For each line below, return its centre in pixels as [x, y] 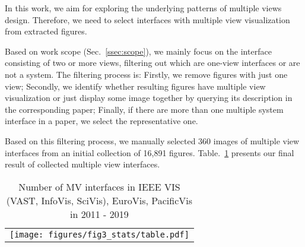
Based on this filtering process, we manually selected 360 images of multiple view [152, 140]
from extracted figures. [46, 31]
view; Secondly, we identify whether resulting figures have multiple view [135, 86]
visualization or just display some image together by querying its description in [149, 98]
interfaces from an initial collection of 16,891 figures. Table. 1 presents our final [150, 152]
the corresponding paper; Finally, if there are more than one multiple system [144, 109]
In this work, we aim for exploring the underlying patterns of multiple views [143, 8]
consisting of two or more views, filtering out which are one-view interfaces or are [152, 63]
